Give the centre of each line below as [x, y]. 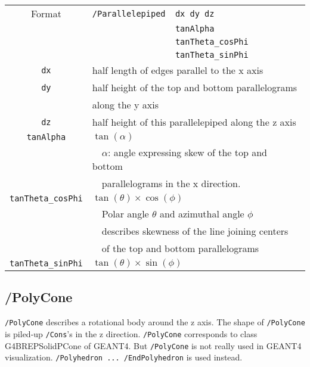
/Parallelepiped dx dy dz [153, 13]
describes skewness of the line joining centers [195, 231]
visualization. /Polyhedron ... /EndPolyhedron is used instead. [124, 357]
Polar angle [125, 214]
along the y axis [125, 105]
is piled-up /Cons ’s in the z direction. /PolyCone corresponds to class [131, 333]
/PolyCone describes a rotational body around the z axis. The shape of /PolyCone [155, 322]
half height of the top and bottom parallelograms [195, 87]
